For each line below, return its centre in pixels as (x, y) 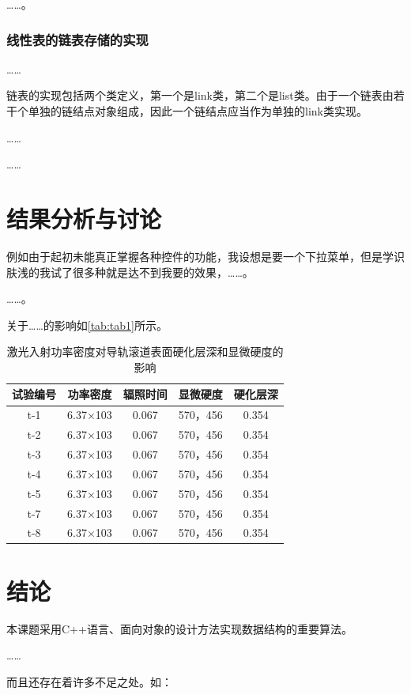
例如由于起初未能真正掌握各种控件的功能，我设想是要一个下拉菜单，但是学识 (205, 256)
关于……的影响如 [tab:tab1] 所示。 (87, 325)
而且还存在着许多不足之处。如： (89, 681)
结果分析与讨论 (84, 218)
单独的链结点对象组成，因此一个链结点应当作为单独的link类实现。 (198, 111)
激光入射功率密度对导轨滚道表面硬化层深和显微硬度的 (145, 351)
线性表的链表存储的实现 (77, 39)
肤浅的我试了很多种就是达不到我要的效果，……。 (130, 272)
